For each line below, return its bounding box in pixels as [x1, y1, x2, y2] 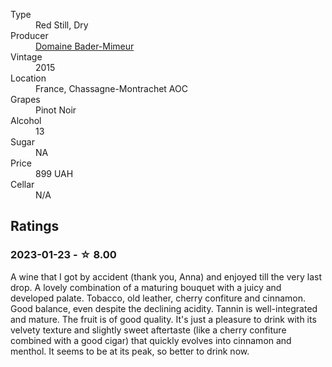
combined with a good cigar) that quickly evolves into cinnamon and [10, 334, 292, 346]
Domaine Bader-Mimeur [35, 40, 135, 52]
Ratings [10, 218, 60, 235]
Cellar [10, 179, 35, 190]
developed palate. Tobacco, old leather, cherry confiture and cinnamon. [10, 292, 307, 304]
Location [10, 72, 47, 84]
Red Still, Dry [35, 19, 89, 31]
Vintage [10, 51, 43, 63]
